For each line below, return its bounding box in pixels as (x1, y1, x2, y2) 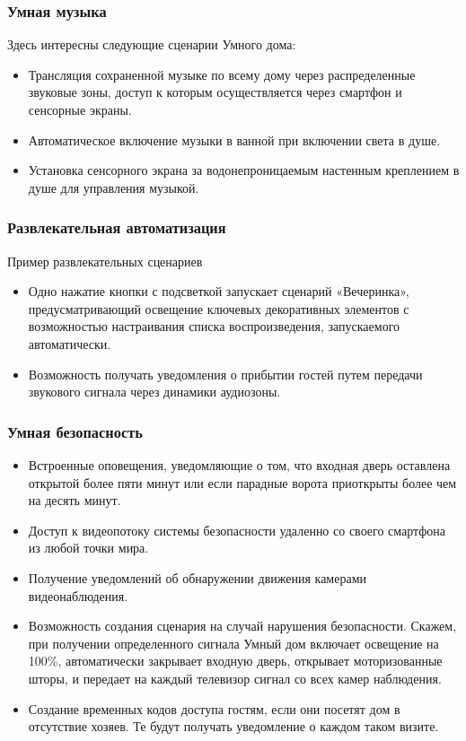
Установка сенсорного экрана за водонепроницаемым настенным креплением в (28, 161, 460, 179)
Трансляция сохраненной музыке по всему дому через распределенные (28, 65, 416, 83)
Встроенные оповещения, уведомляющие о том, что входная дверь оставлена (28, 455, 451, 474)
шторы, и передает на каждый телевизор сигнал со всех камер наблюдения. (28, 668, 442, 687)
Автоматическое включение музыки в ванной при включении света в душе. (28, 130, 441, 149)
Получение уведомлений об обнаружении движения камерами (28, 568, 366, 587)
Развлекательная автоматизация (7, 216, 226, 239)
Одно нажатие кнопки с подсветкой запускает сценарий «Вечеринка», (28, 282, 409, 301)
